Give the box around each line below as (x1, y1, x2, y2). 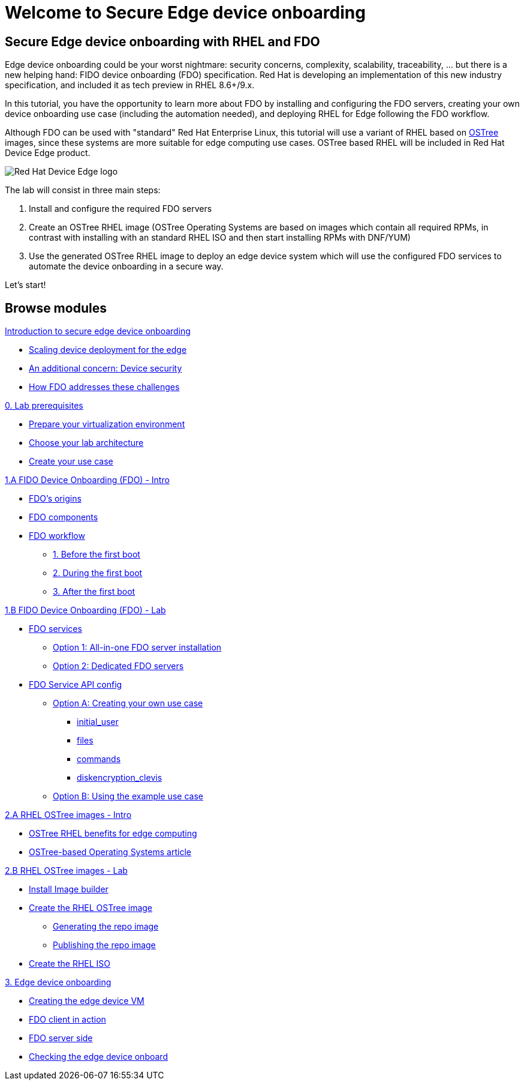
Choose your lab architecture (29, 437, 144, 448)
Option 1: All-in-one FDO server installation (53, 642, 222, 653)
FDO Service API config (29, 679, 122, 690)
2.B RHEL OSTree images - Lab (5, 865, 128, 876)
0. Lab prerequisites (5, 400, 83, 411)
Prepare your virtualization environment (29, 419, 185, 430)
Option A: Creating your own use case (53, 698, 203, 709)
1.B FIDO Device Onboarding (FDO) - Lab (5, 605, 166, 616)
